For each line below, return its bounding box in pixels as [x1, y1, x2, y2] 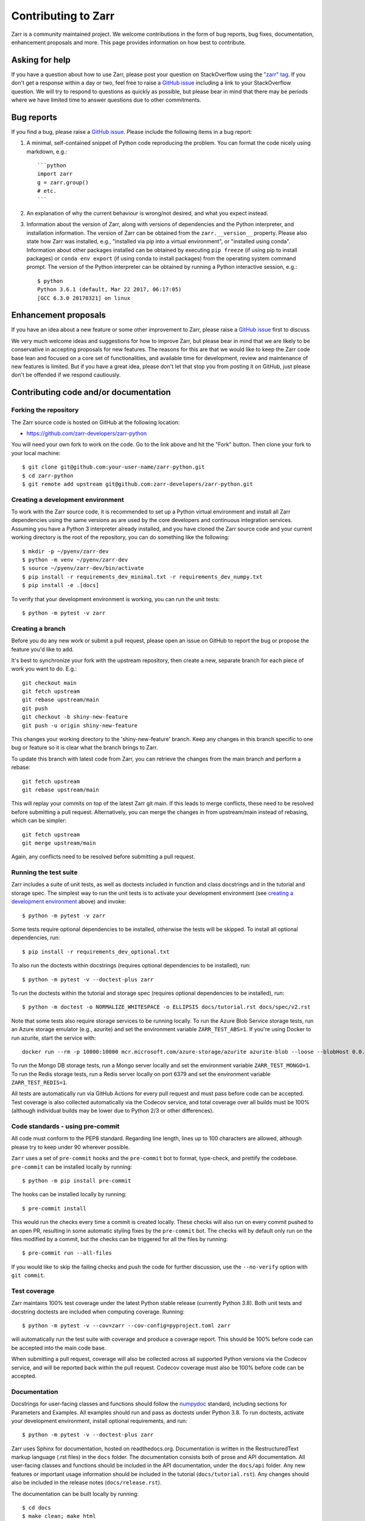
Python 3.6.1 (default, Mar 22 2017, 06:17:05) [37, 286, 182, 293]
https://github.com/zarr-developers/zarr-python [26, 430, 147, 437]
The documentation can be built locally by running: [11, 1490, 139, 1497]
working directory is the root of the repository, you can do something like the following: [11, 534, 229, 541]
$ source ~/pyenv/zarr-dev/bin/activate [22, 565, 144, 572]
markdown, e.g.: [26, 148, 68, 155]
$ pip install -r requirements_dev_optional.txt [22, 948, 170, 955]
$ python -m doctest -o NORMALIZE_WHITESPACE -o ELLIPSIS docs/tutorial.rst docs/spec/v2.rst [22, 1004, 311, 1011]
